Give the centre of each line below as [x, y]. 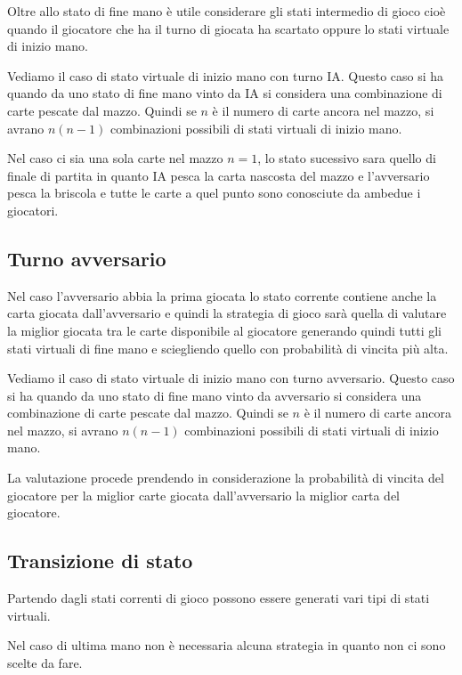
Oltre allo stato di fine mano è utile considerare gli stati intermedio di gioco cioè [227, 11]
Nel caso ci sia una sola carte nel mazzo [115, 158]
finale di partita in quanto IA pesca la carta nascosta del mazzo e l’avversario [219, 175]
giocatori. [33, 210]
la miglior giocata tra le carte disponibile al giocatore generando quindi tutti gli [224, 330]
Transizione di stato [100, 561]
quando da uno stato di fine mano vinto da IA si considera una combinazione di [225, 93]
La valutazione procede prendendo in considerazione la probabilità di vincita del [226, 478]
